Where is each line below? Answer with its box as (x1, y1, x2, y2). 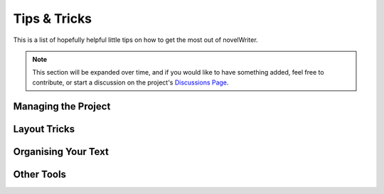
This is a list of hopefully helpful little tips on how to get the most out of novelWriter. (13, 36, 259, 44)
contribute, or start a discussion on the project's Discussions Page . (32, 78, 229, 87)
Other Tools (13, 168, 67, 180)
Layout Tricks (13, 123, 75, 135)
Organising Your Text (13, 146, 110, 158)
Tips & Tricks (13, 11, 92, 26)
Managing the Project (13, 100, 111, 112)
